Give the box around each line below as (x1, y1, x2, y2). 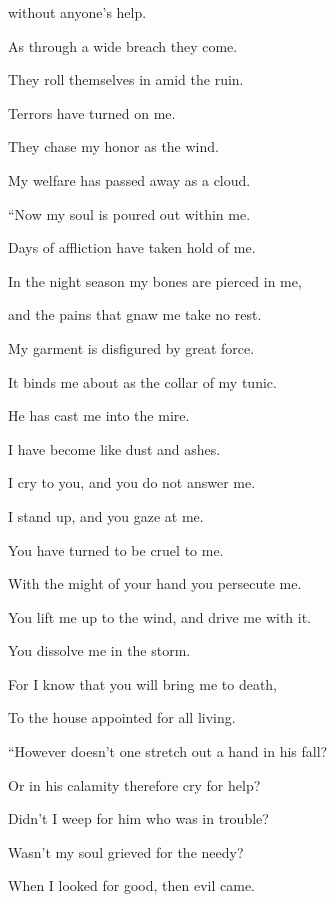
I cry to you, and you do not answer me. (8, 472, 256, 493)
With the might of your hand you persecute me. (8, 573, 302, 594)
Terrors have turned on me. (8, 102, 176, 123)
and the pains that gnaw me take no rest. (8, 304, 262, 325)
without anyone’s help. (8, 2, 147, 22)
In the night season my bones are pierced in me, (8, 270, 302, 291)
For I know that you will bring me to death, (8, 673, 278, 694)
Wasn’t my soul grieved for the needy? (8, 841, 244, 862)
